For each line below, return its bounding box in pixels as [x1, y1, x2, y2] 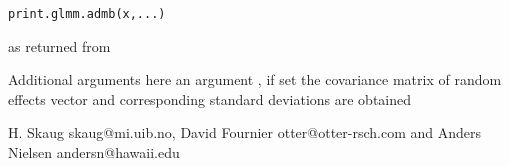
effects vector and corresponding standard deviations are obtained [8, 88, 412, 109]
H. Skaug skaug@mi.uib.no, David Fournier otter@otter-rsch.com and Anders [8, 122, 482, 143]
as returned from [8, 35, 111, 56]
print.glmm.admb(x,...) [8, 7, 166, 21]
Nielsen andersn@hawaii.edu [8, 142, 180, 163]
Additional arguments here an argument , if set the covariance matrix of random [8, 69, 502, 90]
